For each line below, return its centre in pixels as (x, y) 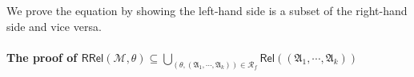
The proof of (42, 57)
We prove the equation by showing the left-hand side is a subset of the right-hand (207, 10)
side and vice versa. (54, 26)
